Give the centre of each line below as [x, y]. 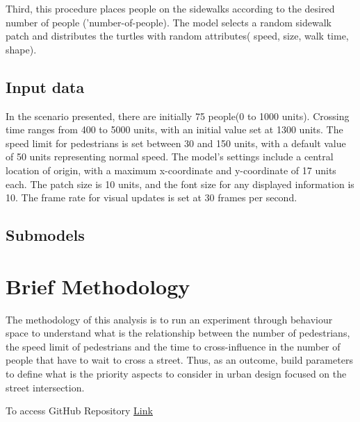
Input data [45, 86]
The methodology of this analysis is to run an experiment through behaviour [169, 319]
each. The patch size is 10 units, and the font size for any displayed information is [180, 184]
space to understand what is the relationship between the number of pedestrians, [178, 333]
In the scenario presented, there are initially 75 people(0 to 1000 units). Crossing [178, 116]
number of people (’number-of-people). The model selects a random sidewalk [169, 22]
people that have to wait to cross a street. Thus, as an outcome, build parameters [179, 360]
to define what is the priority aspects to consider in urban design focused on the [176, 374]
